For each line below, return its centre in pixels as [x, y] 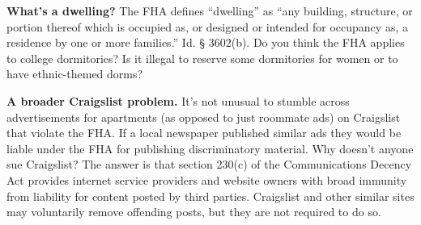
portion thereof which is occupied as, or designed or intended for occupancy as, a [207, 26]
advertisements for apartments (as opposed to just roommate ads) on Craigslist [204, 117]
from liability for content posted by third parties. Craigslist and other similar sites [210, 196]
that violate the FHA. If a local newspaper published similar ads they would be [204, 133]
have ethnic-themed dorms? [75, 74]
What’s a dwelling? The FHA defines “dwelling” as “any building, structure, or [210, 10]
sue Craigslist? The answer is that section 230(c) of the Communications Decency [209, 164]
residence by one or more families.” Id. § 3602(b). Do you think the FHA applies [206, 42]
